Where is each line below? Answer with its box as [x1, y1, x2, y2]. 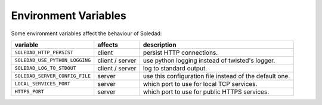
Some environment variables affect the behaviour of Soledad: [11, 30, 162, 37]
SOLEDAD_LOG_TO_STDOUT [14, 65, 77, 72]
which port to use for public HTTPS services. [143, 87, 270, 95]
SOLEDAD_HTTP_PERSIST [14, 50, 74, 56]
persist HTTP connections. [143, 48, 218, 57]
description [143, 41, 177, 49]
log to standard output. [143, 64, 208, 72]
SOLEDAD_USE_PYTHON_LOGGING [14, 57, 91, 64]
